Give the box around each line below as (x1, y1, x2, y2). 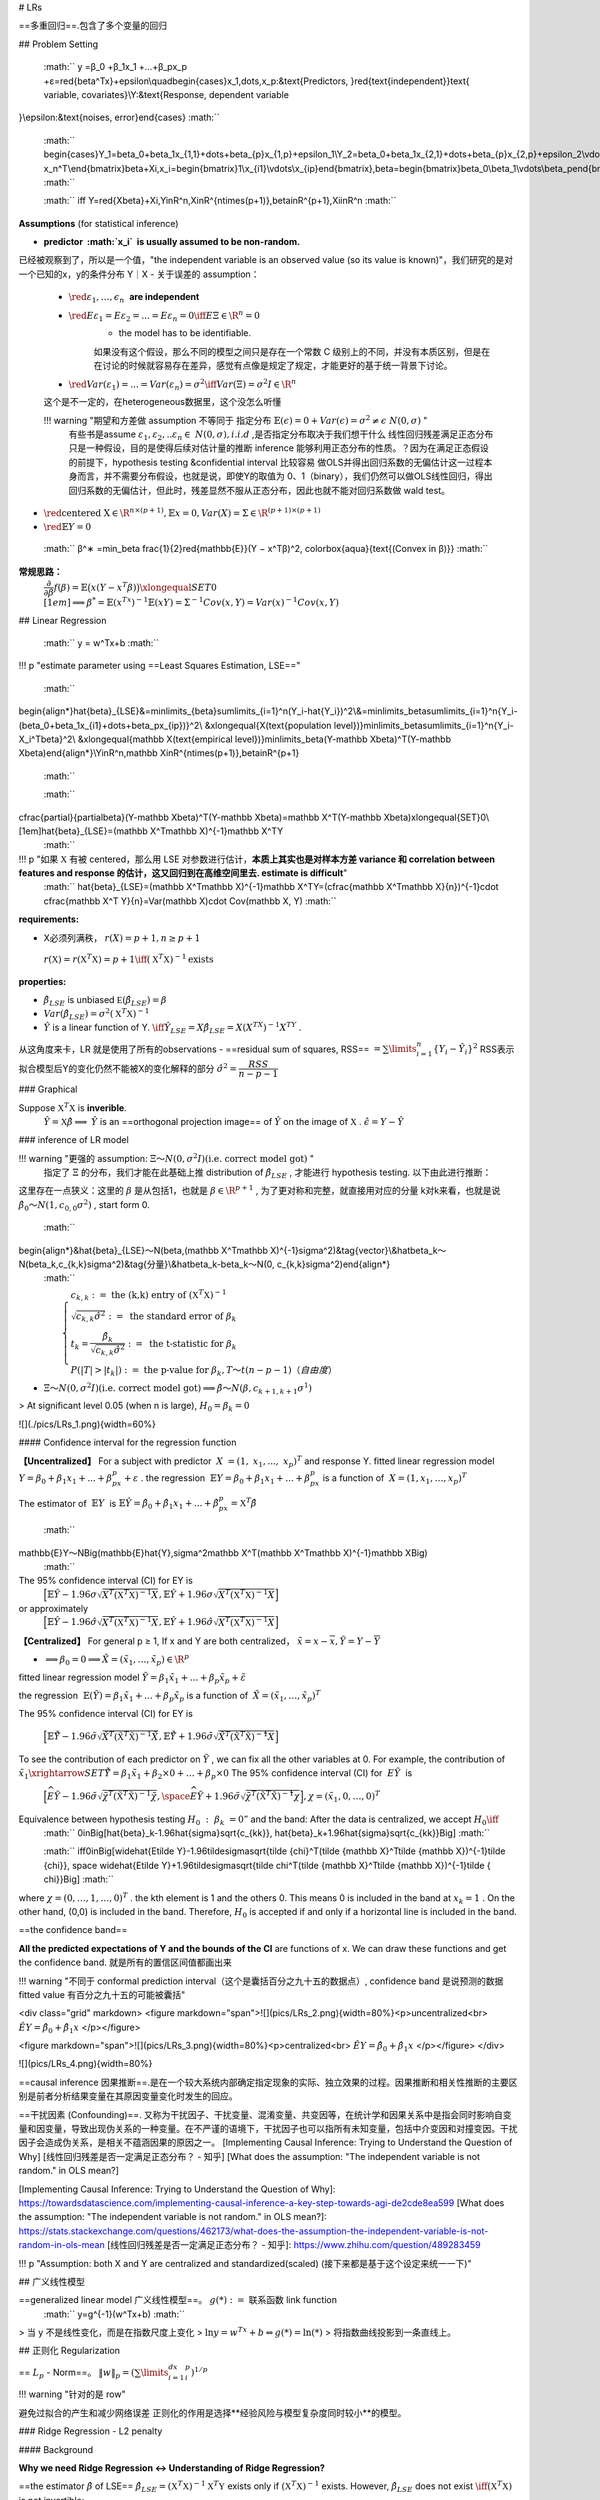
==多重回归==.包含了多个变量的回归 (18, 20, 168, 32)
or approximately (18, 1602, 89, 1614)
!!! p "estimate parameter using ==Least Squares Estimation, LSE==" (18, 660, 301, 672)
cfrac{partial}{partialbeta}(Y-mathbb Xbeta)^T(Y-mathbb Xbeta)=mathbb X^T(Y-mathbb (18, 811, 382, 823)
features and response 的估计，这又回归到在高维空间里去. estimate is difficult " (18, 867, 348, 879)
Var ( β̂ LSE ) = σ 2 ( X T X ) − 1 (43, 1006, 150, 1022)
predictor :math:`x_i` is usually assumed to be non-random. (43, 236, 300, 248)
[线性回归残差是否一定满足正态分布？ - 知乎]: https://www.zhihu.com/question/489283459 (106, 2239, 481, 2251)
